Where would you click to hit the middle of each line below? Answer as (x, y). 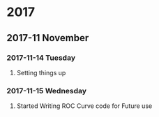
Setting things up (41, 72)
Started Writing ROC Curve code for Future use (84, 106)
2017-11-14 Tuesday (41, 58)
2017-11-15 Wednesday (47, 91)
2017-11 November (48, 38)
